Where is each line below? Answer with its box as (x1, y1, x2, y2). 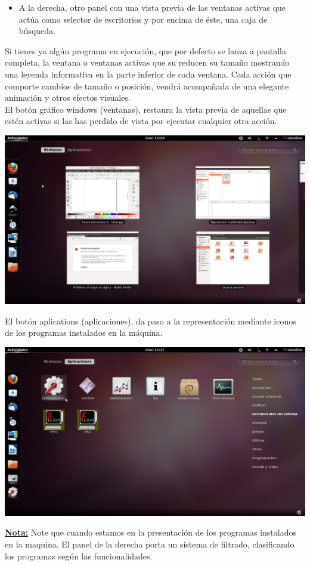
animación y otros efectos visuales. (5, 91, 131, 104)
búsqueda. (18, 24, 55, 37)
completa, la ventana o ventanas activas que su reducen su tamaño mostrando (5, 56, 290, 69)
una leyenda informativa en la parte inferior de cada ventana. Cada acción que (5, 67, 292, 80)
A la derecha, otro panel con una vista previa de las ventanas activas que (18, 1, 286, 13)
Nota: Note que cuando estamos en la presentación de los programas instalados (5, 526, 296, 539)
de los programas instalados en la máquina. (5, 326, 163, 339)
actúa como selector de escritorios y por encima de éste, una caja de (18, 13, 268, 25)
